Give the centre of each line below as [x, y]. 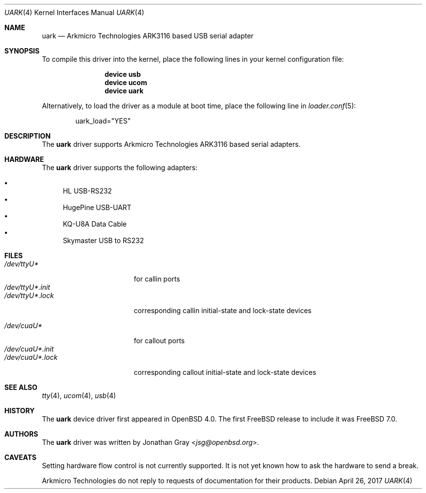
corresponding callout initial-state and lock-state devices [225, 372]
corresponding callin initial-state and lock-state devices [223, 310]
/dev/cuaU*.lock [31, 357]
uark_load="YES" [103, 121]
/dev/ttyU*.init [27, 287]
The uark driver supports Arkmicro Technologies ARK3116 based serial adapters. [171, 144]
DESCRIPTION [28, 136]
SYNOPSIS [22, 51]
